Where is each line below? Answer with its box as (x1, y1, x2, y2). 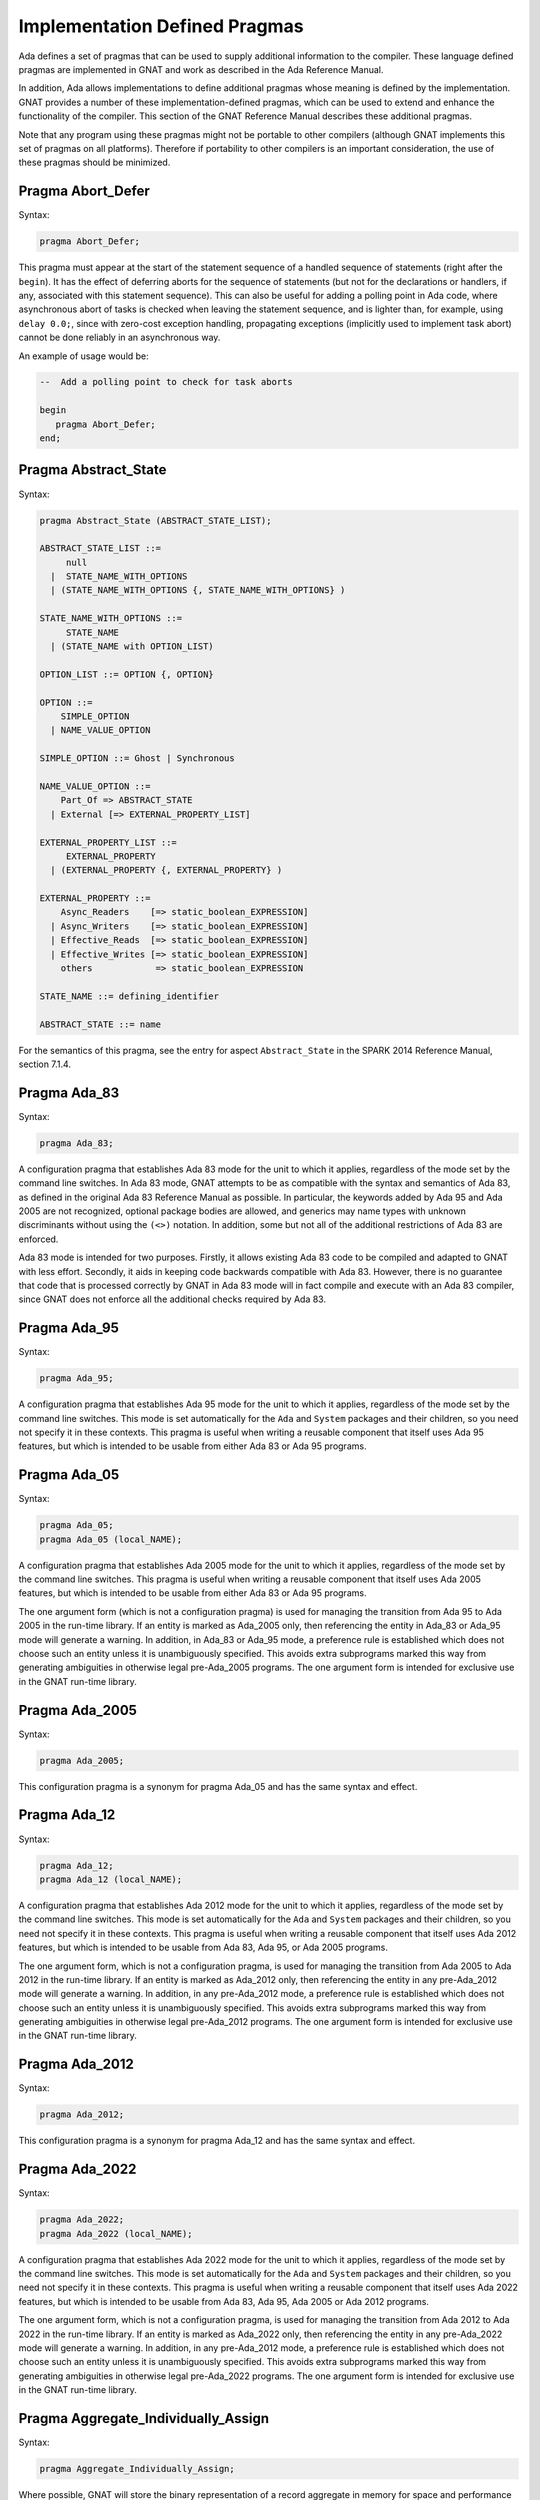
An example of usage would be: (18, 350, 149, 362)
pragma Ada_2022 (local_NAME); (39, 2228, 194, 2239)
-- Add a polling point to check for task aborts (39, 376, 294, 388)
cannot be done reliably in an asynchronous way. (18, 331, 221, 344)
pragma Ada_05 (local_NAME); (39, 1533, 183, 1545)
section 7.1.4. (18, 1058, 72, 1070)
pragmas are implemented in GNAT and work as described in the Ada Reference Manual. (18, 63, 384, 75)
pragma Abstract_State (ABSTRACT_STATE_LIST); (39, 515, 272, 526)
